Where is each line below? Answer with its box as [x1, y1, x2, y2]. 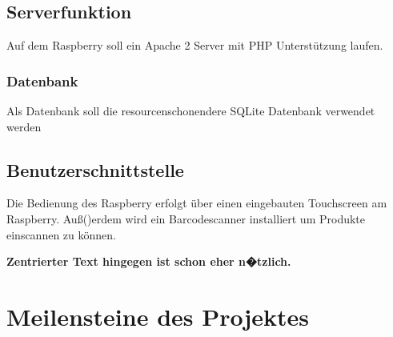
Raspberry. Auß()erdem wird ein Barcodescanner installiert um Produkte [6, 211, 365, 227]
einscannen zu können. [6, 226, 116, 243]
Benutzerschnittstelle [6, 157, 184, 182]
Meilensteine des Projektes [6, 299, 310, 332]
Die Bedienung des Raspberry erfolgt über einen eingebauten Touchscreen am [6, 195, 387, 211]
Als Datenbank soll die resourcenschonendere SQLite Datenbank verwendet [6, 102, 375, 119]
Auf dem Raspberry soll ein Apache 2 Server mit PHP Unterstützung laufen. [6, 37, 383, 54]
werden [6, 118, 42, 134]
